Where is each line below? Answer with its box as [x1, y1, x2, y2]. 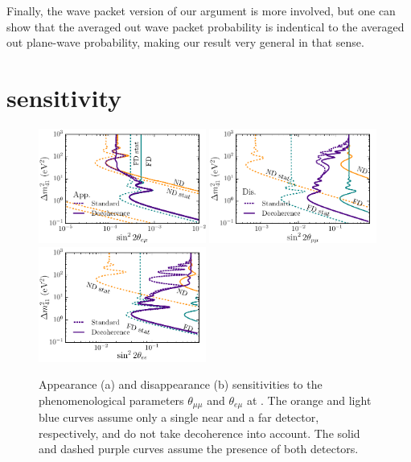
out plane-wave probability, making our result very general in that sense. [6, 34, 364, 51]
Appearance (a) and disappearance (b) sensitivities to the [39, 376, 323, 393]
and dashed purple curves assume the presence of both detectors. [39, 440, 359, 457]
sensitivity [6, 80, 121, 113]
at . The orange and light [246, 391, 372, 408]
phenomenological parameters [39, 391, 184, 408]
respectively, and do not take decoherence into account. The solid [39, 424, 360, 441]
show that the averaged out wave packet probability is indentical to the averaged [6, 18, 405, 35]
